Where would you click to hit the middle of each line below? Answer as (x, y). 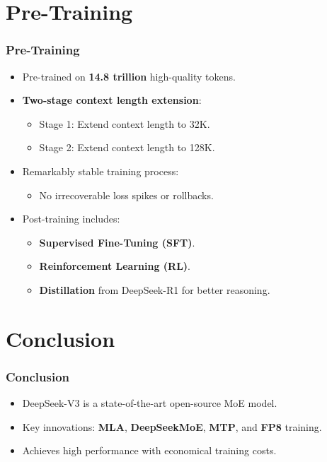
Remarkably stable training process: (101, 171)
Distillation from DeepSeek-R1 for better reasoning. (155, 289)
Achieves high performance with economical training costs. (149, 450)
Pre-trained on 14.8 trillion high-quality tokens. (129, 76)
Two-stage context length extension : (112, 100)
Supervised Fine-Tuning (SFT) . (117, 242)
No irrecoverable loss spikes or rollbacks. (126, 195)
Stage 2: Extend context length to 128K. (127, 147)
